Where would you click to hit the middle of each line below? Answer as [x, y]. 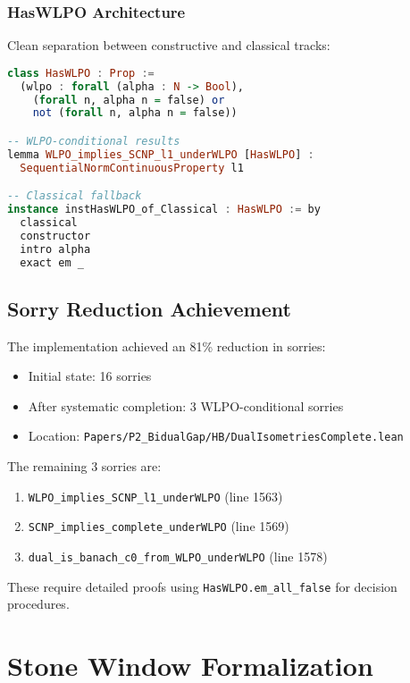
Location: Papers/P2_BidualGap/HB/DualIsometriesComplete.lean [216, 436]
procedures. [38, 604]
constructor [55, 236]
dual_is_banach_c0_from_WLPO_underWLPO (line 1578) [178, 557]
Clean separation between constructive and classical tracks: [169, 45]
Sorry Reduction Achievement [149, 308]
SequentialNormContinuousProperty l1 [132, 168]
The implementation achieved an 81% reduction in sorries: [167, 346]
